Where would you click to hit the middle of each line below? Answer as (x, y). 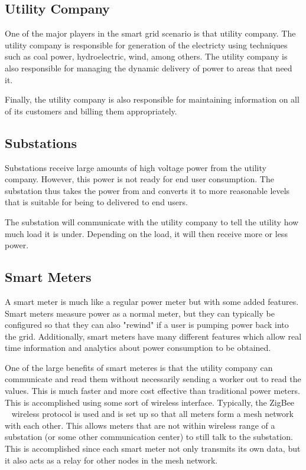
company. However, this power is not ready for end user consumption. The (139, 179)
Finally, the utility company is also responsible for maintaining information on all (152, 99)
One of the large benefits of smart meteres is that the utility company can (139, 367)
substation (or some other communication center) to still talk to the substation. (149, 437)
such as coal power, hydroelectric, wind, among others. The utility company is (146, 56)
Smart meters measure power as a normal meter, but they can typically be (140, 313)
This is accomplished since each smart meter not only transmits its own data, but (153, 448)
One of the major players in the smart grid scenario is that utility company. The (150, 33)
